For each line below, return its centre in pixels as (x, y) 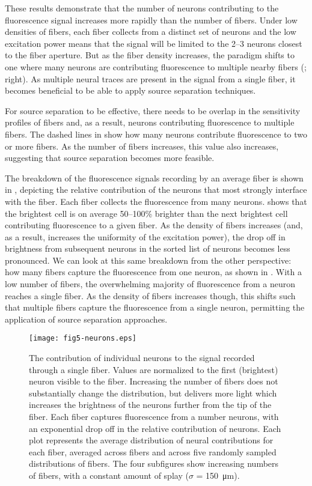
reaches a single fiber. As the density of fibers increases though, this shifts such (150, 295)
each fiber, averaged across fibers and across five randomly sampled (153, 451)
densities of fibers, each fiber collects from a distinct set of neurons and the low (151, 32)
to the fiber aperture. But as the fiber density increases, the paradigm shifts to (150, 55)
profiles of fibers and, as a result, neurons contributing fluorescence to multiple (150, 122)
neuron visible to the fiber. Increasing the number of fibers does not (154, 381)
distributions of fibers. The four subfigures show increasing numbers (154, 463)
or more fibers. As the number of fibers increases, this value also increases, (142, 146)
